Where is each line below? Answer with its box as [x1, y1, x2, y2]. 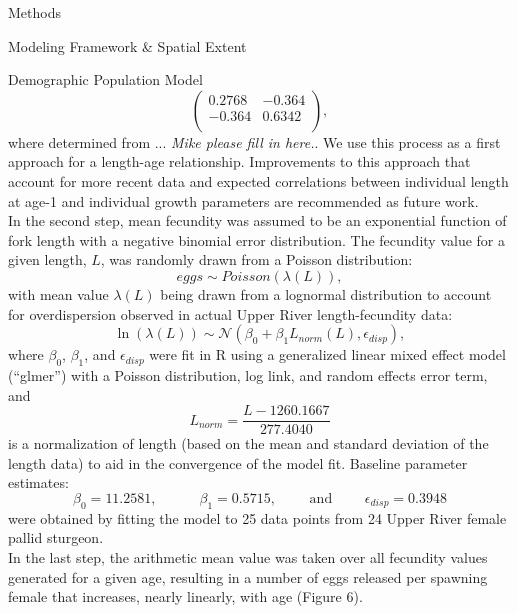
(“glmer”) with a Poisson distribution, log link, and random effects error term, [8, 364, 488, 385]
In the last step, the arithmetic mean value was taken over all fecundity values [8, 546, 488, 567]
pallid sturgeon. [8, 527, 104, 548]
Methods [8, 2, 61, 22]
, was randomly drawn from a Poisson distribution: [100, 249, 413, 270]
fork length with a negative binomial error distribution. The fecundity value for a [8, 229, 505, 250]
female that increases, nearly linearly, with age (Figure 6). [8, 586, 363, 607]
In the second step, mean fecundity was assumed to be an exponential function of [8, 210, 507, 231]
